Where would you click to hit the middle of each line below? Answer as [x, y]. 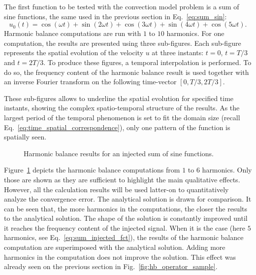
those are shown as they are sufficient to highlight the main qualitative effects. [122, 179]
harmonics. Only [227, 170]
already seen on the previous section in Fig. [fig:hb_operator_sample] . [111, 266]
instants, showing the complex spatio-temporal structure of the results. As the [122, 108]
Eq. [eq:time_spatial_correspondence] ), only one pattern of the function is [117, 127]
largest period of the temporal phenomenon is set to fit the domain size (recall [122, 117]
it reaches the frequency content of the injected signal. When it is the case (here [125, 227]
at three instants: [178, 52]
